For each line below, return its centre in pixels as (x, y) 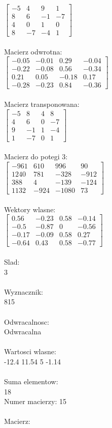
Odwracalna (23, 332)
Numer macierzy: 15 (35, 401)
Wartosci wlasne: (30, 351)
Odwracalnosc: (27, 321)
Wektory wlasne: (30, 209)
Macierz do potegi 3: (36, 156)
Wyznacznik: (24, 291)
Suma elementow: (31, 381)
